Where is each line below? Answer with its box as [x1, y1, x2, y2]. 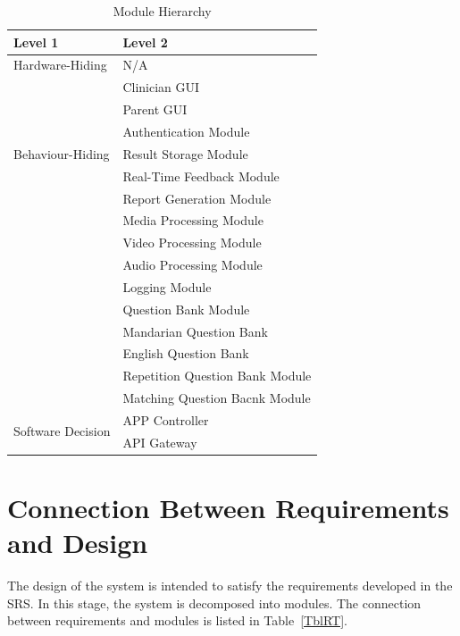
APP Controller [122, 410, 209, 429]
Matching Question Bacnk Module [122, 389, 311, 407]
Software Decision [13, 422, 111, 440]
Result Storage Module [122, 144, 248, 163]
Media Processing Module [122, 211, 263, 230]
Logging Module [122, 277, 212, 296]
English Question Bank [122, 344, 249, 363]
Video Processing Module [122, 233, 262, 252]
